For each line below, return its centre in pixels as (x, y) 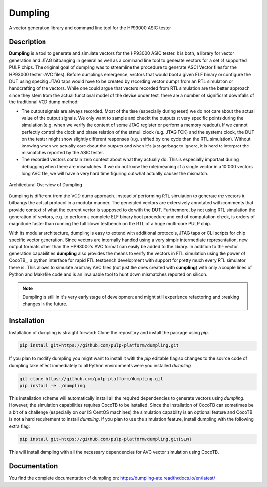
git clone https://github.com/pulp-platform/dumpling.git (91, 378)
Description (28, 42)
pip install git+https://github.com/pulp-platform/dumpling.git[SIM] (106, 439)
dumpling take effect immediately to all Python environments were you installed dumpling (100, 365)
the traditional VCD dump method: (44, 102)
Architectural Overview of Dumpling (46, 185)
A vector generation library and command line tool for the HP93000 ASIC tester (90, 28)
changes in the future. (45, 304)
